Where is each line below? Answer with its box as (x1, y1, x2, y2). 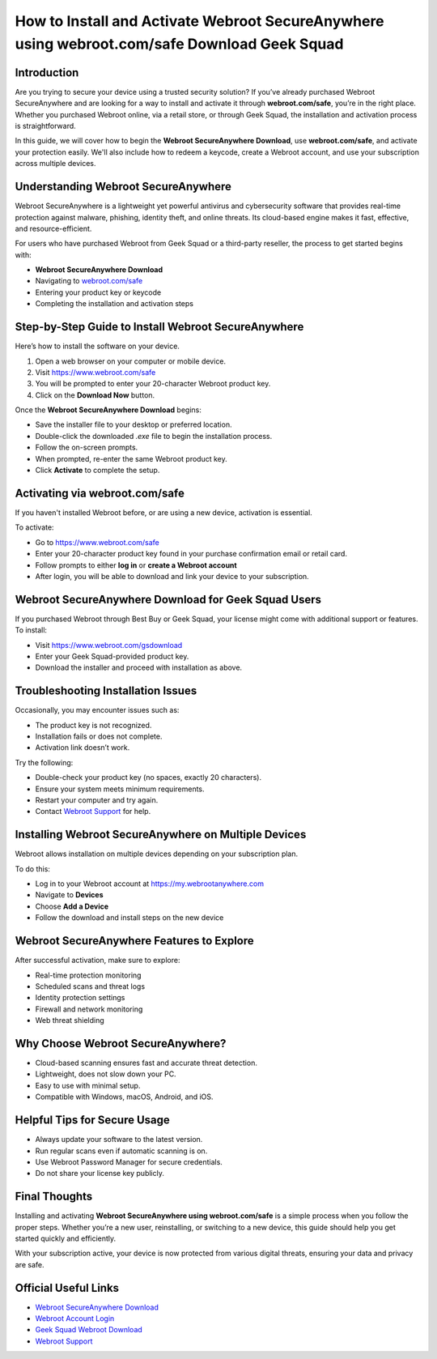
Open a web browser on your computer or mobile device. (35, 356, 227, 366)
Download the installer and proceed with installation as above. (35, 662, 243, 672)
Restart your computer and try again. (35, 795, 159, 805)
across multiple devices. (15, 159, 96, 168)
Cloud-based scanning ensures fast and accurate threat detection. (35, 1058, 258, 1068)
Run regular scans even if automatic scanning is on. (35, 1146, 208, 1156)
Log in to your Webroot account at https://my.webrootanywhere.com (35, 879, 265, 888)
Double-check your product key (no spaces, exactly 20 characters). (35, 773, 262, 782)
